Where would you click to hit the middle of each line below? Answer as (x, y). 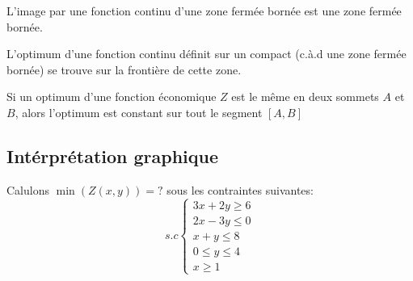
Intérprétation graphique (113, 155)
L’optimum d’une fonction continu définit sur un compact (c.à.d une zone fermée (206, 54)
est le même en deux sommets (305, 96)
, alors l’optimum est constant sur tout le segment (139, 112)
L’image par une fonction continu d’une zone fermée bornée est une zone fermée (204, 10)
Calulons (28, 189)
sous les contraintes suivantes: (240, 189)
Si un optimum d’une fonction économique (112, 96)
